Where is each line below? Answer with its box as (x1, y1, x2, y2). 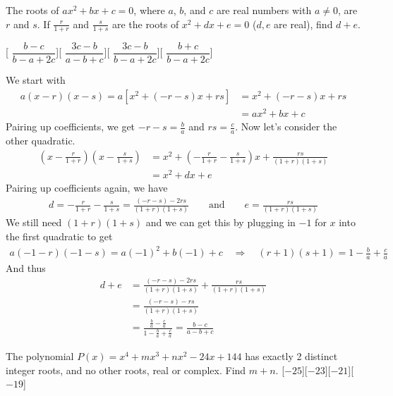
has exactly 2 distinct (245, 348, 338, 363)
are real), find (274, 16, 333, 31)
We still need (6, 215, 62, 230)
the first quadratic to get (6, 228, 113, 243)
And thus (6, 260, 46, 275)
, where (133, 3, 165, 17)
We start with (6, 73, 66, 87)
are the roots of (111, 16, 179, 31)
